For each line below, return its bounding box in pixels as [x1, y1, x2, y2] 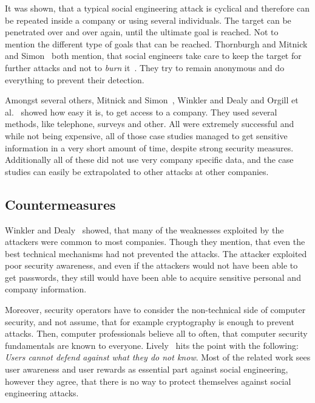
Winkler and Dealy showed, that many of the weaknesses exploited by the [5, 223, 284, 236]
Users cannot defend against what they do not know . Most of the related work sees [5, 351, 311, 363]
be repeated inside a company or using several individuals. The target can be [5, 13, 291, 26]
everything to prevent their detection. [5, 73, 144, 86]
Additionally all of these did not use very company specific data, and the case [5, 153, 294, 166]
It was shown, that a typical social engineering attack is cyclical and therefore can [5, 2, 310, 14]
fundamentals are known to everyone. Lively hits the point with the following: [5, 339, 299, 351]
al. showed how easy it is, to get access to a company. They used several [5, 105, 277, 118]
